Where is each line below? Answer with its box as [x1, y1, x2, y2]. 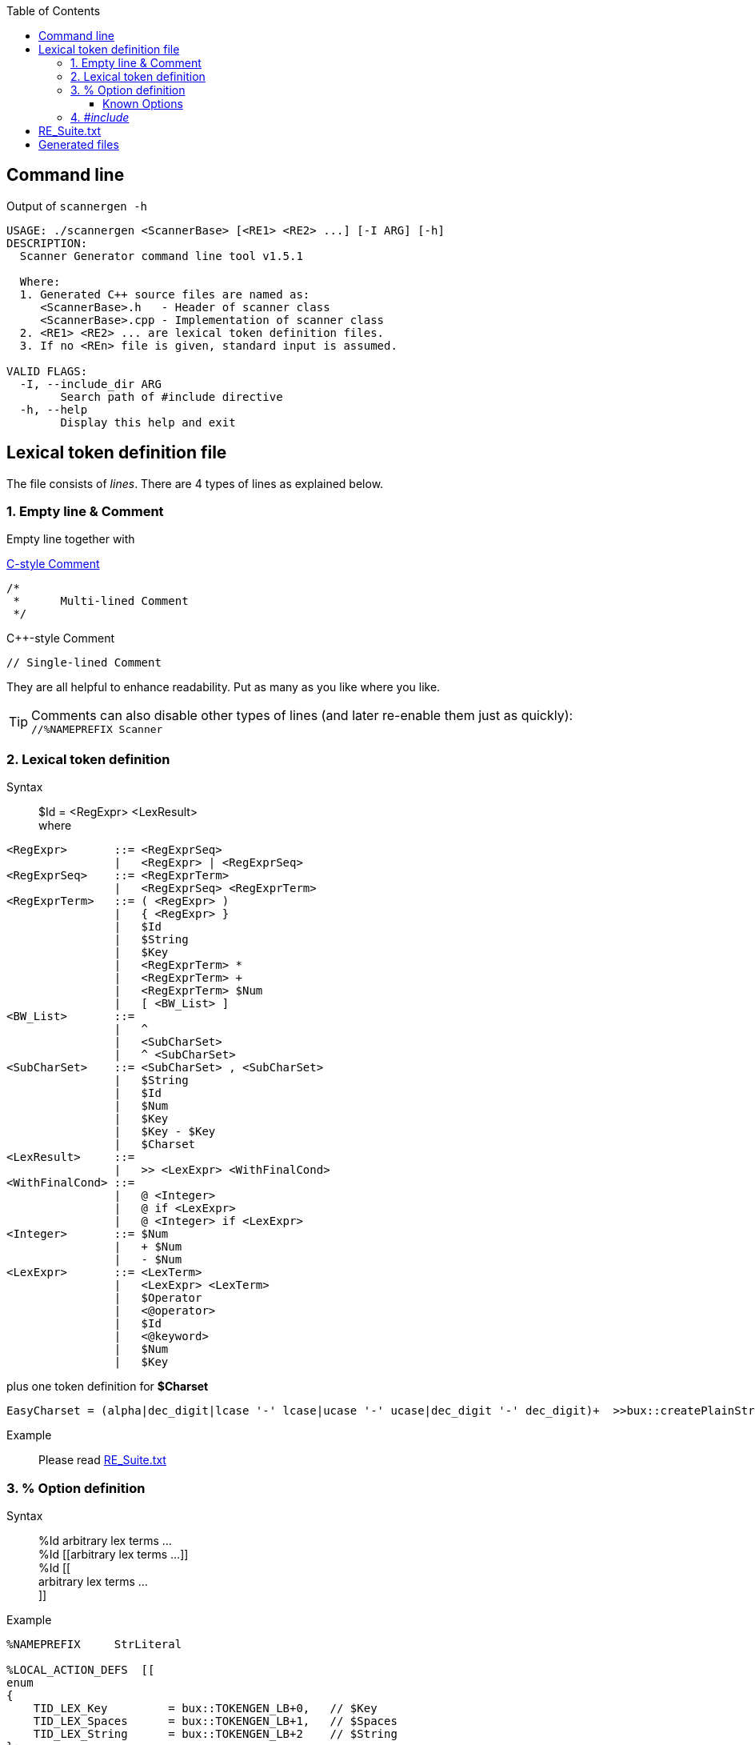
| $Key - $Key [114, 1125, 216, 1139]
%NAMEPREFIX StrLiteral [6, 1637, 182, 1651]
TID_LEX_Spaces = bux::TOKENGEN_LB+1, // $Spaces [33, 1714, 397, 1727]
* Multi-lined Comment [13, 594, 189, 608]
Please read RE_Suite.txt [38, 1453, 166, 1467]
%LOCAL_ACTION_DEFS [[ [6, 1663, 155, 1676]
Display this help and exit [60, 415, 236, 429]
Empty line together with [6, 532, 135, 546]
